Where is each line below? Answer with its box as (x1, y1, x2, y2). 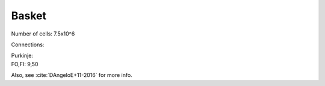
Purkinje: (11, 52, 33, 60)
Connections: (11, 41, 45, 48)
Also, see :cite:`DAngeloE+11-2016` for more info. (11, 72, 132, 79)
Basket (11, 9, 47, 22)
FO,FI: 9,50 (11, 60, 39, 67)
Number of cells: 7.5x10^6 (11, 30, 75, 37)
